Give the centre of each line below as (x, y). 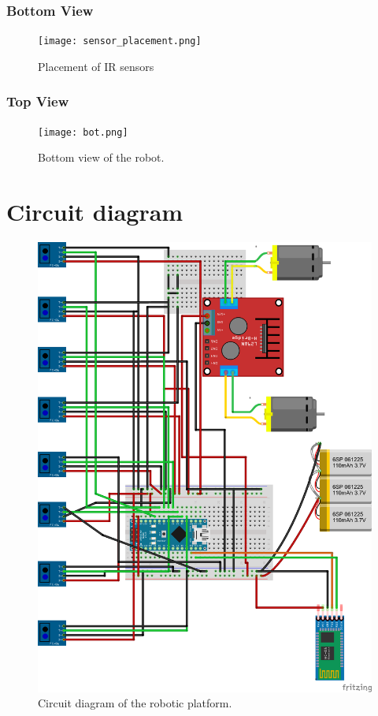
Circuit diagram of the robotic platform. (135, 703)
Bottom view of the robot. (101, 157)
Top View (38, 101)
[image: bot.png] (83, 132)
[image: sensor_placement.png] (120, 41)
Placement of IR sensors (96, 66)
